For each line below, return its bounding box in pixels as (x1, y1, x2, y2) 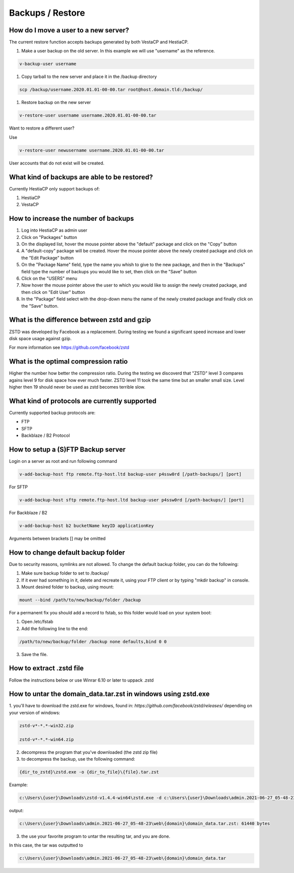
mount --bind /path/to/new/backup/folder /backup (19, 597, 141, 603)
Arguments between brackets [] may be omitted (9, 535, 106, 541)
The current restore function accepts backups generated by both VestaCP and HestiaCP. (9, 39, 189, 45)
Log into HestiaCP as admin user (21, 227, 88, 233)
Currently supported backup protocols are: (9, 410, 96, 416)
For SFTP (9, 484, 28, 490)
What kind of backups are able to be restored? (9, 173, 153, 181)
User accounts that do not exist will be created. (9, 160, 105, 166)
